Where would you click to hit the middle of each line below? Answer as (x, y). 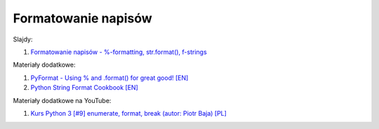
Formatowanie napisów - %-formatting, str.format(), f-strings (119, 52)
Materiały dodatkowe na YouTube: (62, 100)
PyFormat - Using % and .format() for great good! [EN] (109, 78)
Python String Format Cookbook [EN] (84, 88)
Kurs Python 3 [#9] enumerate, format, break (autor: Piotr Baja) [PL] (129, 113)
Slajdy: (23, 39)
